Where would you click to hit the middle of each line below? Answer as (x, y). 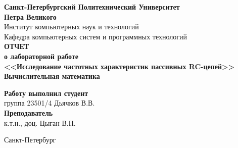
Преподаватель (29, 112)
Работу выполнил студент (46, 93)
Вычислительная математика (52, 76)
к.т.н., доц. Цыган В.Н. (40, 122)
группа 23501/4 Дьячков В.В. (50, 103)
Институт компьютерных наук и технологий (72, 27)
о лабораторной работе (41, 56)
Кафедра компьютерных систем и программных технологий (96, 36)
